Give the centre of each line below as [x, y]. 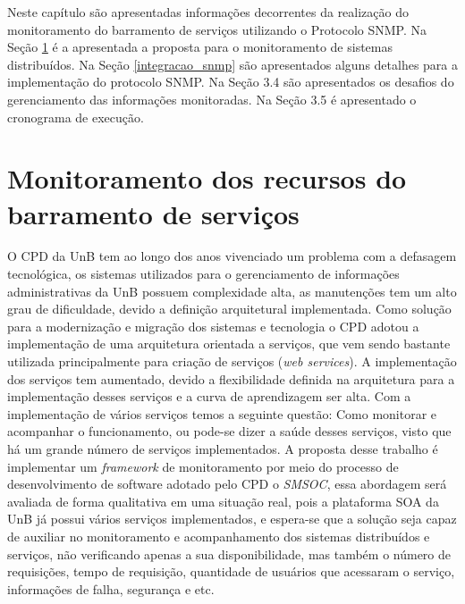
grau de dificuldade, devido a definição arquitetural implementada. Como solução [229, 309]
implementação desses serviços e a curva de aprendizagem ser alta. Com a [209, 396]
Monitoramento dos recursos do [207, 178]
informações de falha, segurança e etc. [111, 588]
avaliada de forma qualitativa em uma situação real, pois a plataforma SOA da [223, 501]
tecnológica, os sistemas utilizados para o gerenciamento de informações [203, 274]
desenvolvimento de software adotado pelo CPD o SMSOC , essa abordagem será [227, 484]
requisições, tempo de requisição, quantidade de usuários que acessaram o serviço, [231, 571]
